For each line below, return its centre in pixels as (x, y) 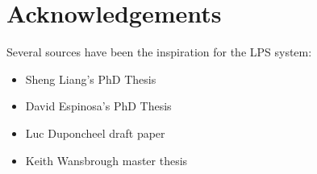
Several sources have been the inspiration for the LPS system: (159, 52)
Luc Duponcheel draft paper (95, 133)
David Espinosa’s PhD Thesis (98, 106)
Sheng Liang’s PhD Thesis (91, 79)
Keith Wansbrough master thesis (106, 160)
